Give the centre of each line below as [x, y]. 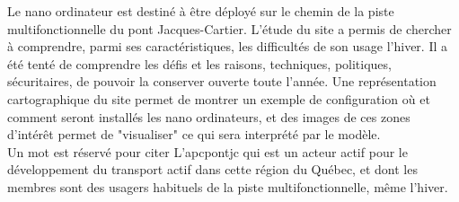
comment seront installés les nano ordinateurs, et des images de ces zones [209, 116]
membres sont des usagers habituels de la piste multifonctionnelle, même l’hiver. [228, 186]
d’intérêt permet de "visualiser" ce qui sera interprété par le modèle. [194, 134]
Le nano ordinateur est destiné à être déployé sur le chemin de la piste [201, 11]
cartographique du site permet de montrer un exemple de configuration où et [219, 98]
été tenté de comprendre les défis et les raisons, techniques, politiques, [199, 63]
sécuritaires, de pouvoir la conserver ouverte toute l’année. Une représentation [222, 81]
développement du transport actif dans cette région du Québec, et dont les [212, 169]
